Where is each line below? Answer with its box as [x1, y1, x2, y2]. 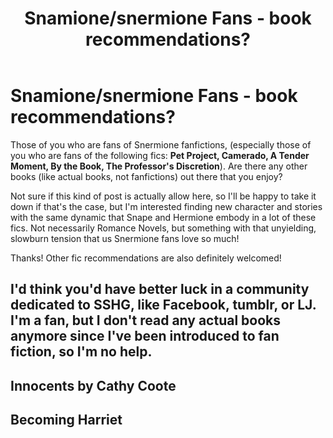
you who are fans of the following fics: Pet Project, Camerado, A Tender [10, 149, 310, 161]
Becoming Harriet [10, 412, 123, 429]
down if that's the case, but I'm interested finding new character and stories [10, 200, 323, 212]
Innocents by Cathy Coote [10, 377, 177, 394]
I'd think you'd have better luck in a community [10, 281, 310, 298]
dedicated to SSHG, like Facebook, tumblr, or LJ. [10, 297, 317, 314]
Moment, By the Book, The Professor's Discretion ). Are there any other [10, 160, 308, 172]
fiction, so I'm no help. [10, 343, 153, 361]
